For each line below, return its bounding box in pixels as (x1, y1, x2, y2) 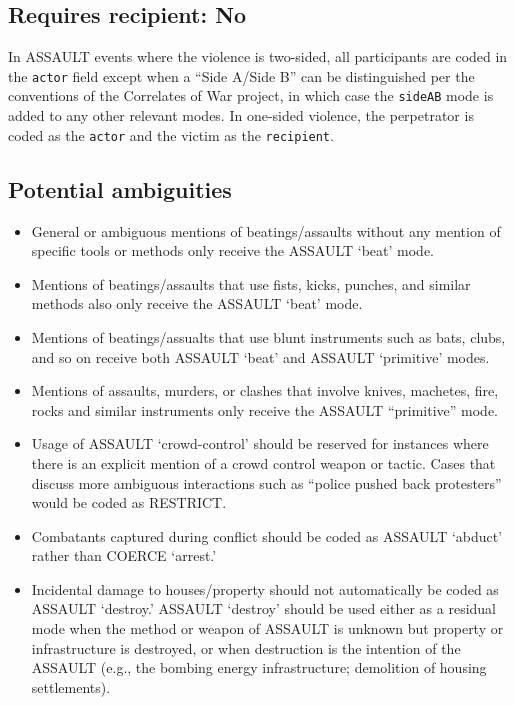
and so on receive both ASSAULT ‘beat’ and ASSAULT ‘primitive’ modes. (31, 346, 490, 367)
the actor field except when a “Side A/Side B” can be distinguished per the (8, 65, 475, 86)
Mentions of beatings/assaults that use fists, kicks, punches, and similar (31, 273, 471, 294)
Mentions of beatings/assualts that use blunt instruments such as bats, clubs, (31, 326, 506, 347)
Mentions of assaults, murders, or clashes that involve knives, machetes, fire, (31, 380, 499, 401)
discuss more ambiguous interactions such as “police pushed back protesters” (31, 472, 502, 493)
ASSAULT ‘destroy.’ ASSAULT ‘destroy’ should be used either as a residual (31, 598, 497, 619)
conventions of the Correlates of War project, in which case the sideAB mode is (8, 85, 494, 106)
